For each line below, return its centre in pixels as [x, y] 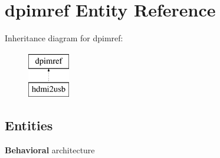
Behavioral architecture [50, 150]
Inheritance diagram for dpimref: [64, 38]
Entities [29, 125]
